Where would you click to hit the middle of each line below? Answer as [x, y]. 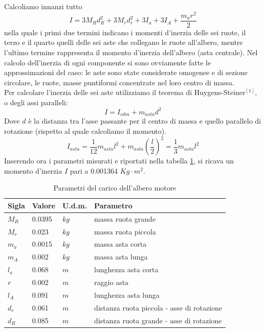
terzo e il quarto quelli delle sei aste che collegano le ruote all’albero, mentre [124, 42]
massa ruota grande [125, 218]
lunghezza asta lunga [127, 294]
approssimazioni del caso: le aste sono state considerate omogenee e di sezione [126, 72]
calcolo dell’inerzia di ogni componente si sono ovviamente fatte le [108, 62]
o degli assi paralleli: [36, 102]
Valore [43, 205]
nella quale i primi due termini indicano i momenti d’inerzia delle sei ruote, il [125, 32]
